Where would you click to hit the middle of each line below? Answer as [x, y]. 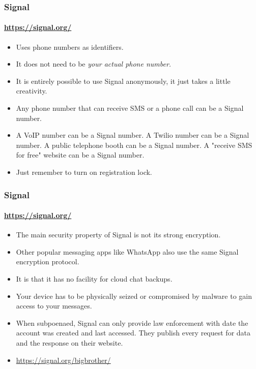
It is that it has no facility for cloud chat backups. [94, 279]
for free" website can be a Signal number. [80, 155]
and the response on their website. [69, 342]
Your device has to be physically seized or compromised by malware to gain [134, 296]
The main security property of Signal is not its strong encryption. [118, 235]
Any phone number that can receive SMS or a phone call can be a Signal [130, 108]
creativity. [32, 91]
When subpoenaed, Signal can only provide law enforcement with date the [132, 322]
